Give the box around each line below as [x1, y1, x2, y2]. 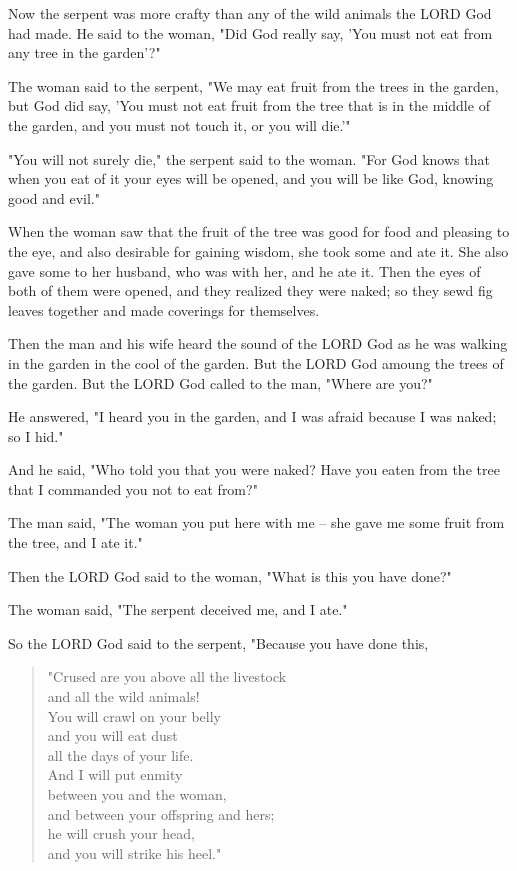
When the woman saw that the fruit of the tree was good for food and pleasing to [8, 221, 510, 242]
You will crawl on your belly [47, 705, 221, 726]
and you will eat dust [47, 725, 178, 746]
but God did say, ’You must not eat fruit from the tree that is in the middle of [8, 95, 490, 116]
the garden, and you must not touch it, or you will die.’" [8, 114, 351, 135]
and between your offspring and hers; [47, 803, 275, 824]
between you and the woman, [47, 784, 227, 804]
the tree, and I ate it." [8, 532, 143, 553]
